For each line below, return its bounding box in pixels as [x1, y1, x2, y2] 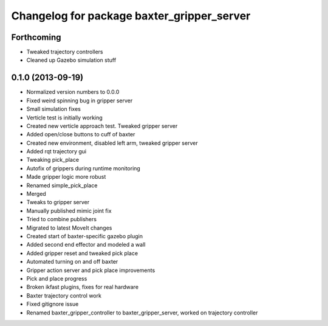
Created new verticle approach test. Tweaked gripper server [26, 122, 178, 130]
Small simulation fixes [26, 105, 81, 113]
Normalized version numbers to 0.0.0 [26, 88, 120, 96]
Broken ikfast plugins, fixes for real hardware [26, 284, 139, 291]
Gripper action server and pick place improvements [26, 267, 155, 274]
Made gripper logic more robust [26, 173, 106, 181]
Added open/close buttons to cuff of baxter [26, 131, 135, 138]
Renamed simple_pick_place [26, 182, 98, 189]
